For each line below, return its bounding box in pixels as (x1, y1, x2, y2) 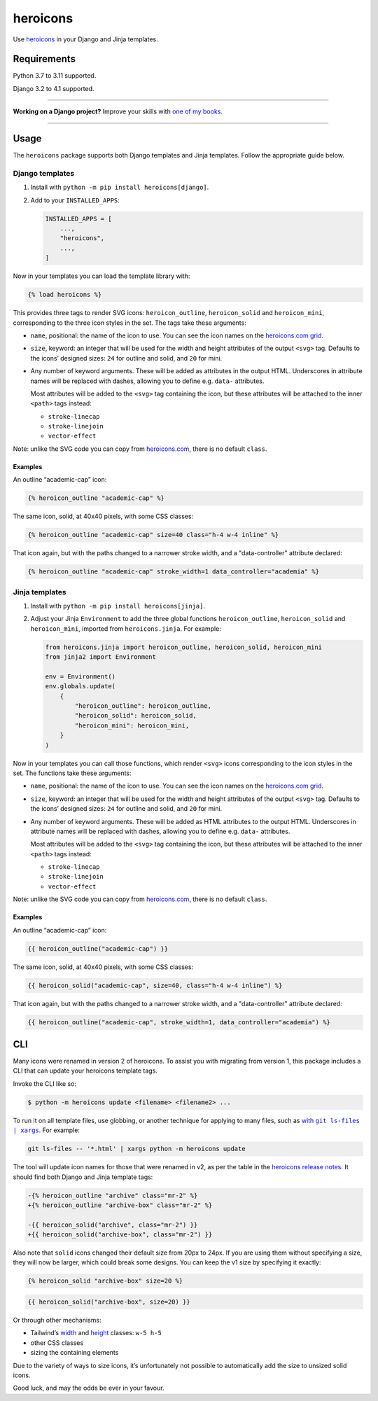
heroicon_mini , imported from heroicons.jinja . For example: (30, 624, 222, 633)
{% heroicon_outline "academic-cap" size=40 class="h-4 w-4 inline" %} (27, 531, 279, 539)
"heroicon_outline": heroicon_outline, (74, 702, 211, 710)
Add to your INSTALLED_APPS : (30, 196, 120, 204)
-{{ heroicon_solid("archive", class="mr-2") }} (27, 1220, 198, 1229)
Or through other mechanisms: (13, 1316, 101, 1325)
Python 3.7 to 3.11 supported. (13, 71, 97, 80)
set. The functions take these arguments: (13, 769, 132, 777)
